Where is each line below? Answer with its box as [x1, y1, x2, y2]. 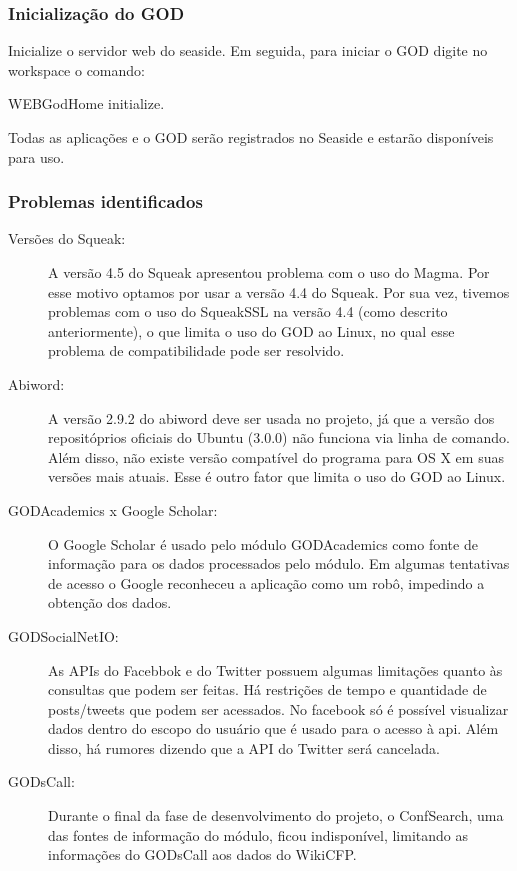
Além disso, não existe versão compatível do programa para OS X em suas [48, 446, 504, 467]
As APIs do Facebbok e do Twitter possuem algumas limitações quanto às [48, 659, 503, 680]
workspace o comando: [8, 59, 145, 80]
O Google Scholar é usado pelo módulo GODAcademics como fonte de [48, 533, 478, 554]
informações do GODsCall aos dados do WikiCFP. [48, 844, 357, 865]
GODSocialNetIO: [8, 625, 119, 646]
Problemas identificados [8, 189, 203, 214]
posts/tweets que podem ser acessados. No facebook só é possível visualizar [48, 698, 509, 719]
